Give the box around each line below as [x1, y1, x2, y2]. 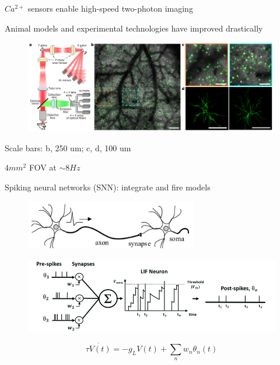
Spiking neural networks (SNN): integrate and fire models [5, 180, 211, 193]
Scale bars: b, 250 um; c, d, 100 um [5, 141, 131, 154]
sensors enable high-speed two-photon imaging [27, 2, 193, 14]
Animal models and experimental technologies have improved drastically [5, 22, 263, 34]
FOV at [29, 161, 57, 173]
